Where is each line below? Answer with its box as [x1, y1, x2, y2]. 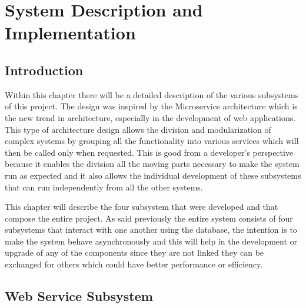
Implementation [5, 21, 136, 45]
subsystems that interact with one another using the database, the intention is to [5, 223, 297, 236]
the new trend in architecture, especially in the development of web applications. [5, 111, 296, 123]
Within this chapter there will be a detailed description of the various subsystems [5, 88, 299, 101]
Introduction [5, 61, 84, 79]
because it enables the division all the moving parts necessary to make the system [5, 158, 300, 170]
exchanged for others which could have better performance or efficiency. [5, 258, 263, 270]
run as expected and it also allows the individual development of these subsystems [5, 169, 301, 181]
